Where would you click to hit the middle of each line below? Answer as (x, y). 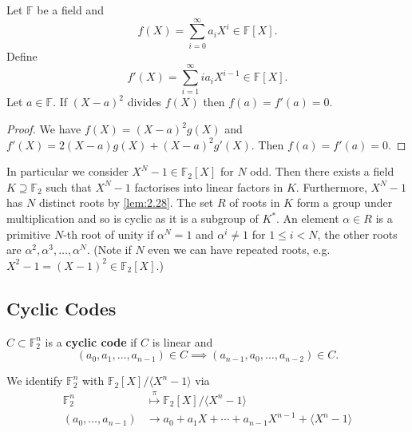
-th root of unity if (109, 234)
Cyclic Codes (61, 308)
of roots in (255, 202)
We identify (35, 380)
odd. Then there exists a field (322, 171)
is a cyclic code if (91, 341)
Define (22, 55)
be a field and (70, 10)
